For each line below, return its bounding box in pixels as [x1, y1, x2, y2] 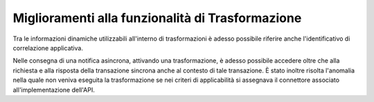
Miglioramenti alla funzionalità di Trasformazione [12, 10, 302, 25]
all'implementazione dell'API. [12, 85, 95, 94]
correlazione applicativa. [12, 43, 83, 52]
